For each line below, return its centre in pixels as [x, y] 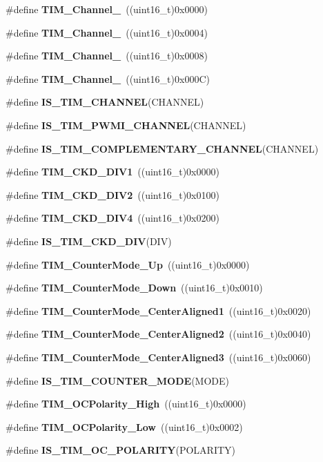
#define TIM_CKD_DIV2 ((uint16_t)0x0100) [112, 194]
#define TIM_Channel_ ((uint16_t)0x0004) [107, 32]
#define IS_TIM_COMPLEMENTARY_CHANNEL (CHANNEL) [162, 148]
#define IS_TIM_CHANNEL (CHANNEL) [105, 102]
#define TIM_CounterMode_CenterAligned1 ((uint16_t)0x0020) [158, 310]
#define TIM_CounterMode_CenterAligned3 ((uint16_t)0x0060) [158, 357]
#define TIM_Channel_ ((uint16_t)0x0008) [107, 56]
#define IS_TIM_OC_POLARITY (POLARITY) [121, 450]
